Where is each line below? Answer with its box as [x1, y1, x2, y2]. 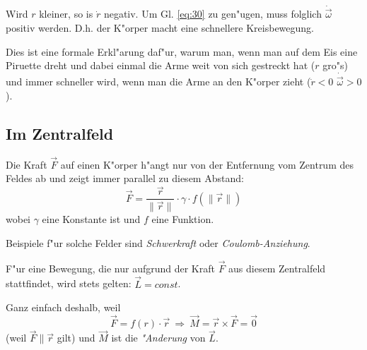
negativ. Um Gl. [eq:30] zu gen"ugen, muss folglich [103, 6, 322, 21]
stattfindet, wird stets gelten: [6, 276, 132, 291]
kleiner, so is [39, 6, 93, 21]
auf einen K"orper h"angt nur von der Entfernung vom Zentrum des [60, 157, 354, 171]
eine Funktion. [151, 212, 214, 227]
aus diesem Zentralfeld [228, 260, 326, 275]
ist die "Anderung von [111, 330, 206, 345]
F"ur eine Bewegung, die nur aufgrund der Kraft [6, 260, 215, 275]
